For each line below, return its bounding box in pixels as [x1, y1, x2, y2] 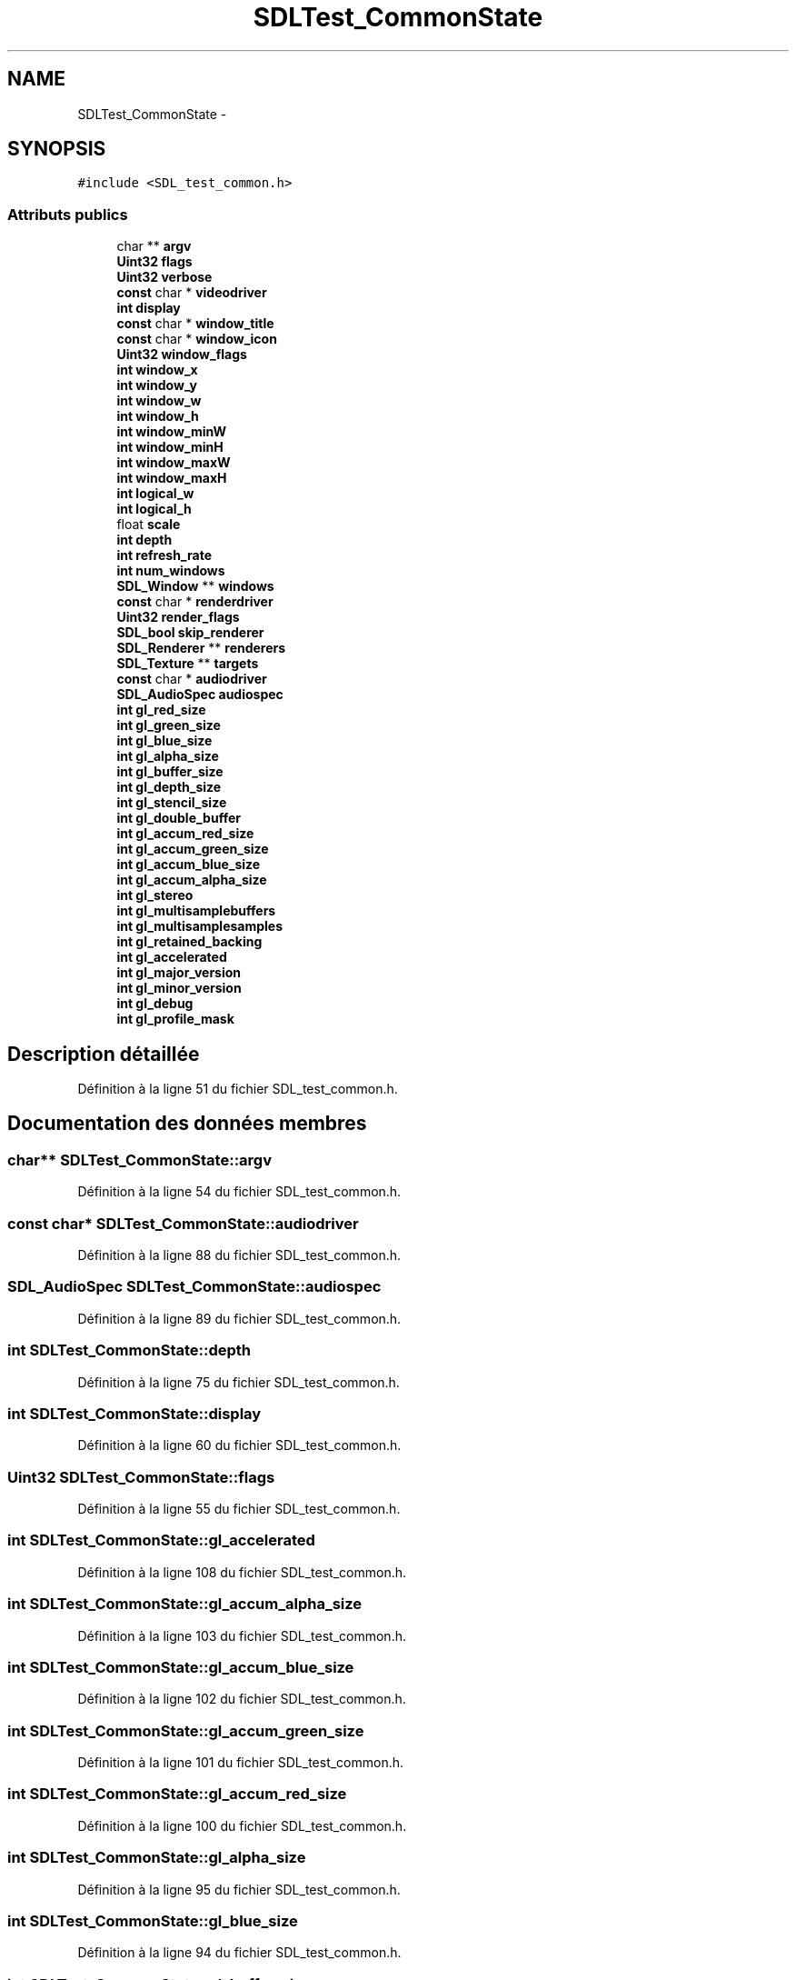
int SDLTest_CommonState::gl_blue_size [7, 1911, 298, 1930]
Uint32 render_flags [116, 609, 240, 625]
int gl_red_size [116, 702, 206, 718]
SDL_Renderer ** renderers [116, 640, 286, 656]
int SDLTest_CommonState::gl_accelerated [7, 1531, 315, 1550]
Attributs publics [7, 205, 128, 224]
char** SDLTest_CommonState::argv [7, 1150, 273, 1169]
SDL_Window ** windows [116, 578, 274, 595]
